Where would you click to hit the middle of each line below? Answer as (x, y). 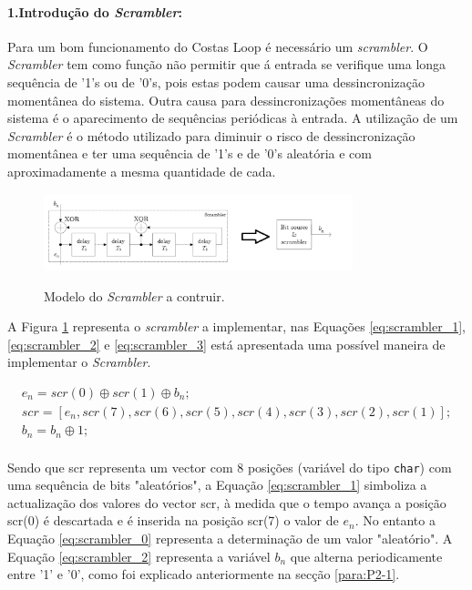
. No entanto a (395, 520)
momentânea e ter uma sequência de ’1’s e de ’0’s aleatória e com (190, 153)
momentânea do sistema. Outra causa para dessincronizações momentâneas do (226, 100)
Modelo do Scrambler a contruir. (134, 295)
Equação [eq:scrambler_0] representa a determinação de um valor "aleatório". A (230, 538)
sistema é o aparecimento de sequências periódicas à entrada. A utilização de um (233, 118)
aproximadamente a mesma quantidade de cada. (142, 171)
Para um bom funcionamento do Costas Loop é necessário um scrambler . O (218, 46)
